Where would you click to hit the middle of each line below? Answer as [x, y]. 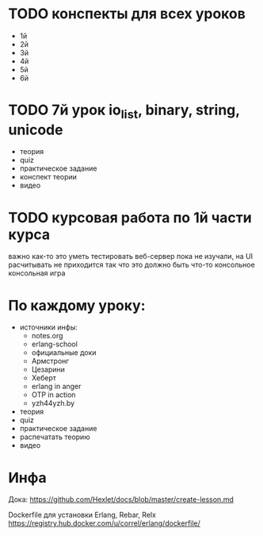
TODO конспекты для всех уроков [127, 14]
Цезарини [48, 369]
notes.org [47, 336]
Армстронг [50, 361]
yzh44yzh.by [53, 403]
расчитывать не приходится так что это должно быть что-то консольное [131, 265]
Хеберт [44, 378]
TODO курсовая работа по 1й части [130, 217]
